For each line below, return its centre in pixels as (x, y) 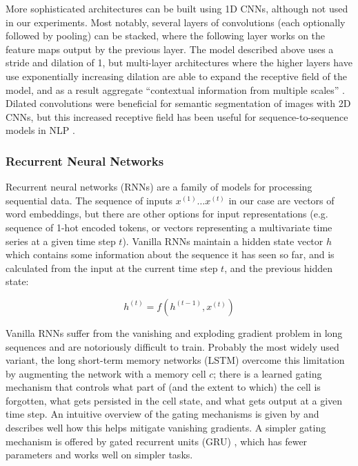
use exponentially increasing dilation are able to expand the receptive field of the (176, 76)
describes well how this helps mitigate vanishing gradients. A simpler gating (166, 428)
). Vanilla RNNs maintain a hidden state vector (223, 241)
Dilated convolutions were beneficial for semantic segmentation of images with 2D (178, 103)
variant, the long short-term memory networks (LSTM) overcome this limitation (175, 360)
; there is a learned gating (268, 373)
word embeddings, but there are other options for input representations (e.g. (167, 214)
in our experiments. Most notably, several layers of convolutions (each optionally (176, 22)
